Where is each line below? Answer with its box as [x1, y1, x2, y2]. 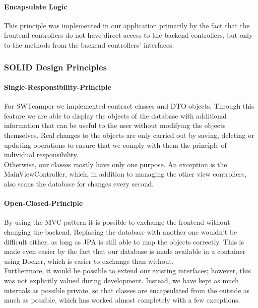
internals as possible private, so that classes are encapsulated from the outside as [4, 285, 250, 295]
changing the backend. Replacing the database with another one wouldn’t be [4, 226, 237, 237]
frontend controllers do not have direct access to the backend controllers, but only [4, 30, 253, 40]
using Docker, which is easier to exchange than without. [4, 255, 174, 266]
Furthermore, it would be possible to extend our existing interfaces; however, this [4, 265, 251, 276]
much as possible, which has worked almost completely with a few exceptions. [4, 295, 240, 305]
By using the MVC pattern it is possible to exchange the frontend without [4, 217, 230, 227]
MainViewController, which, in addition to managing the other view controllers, [4, 169, 247, 179]
